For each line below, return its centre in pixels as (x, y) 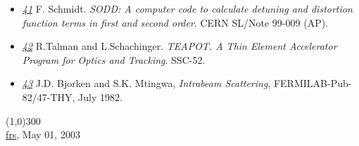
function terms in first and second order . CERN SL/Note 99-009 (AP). (175, 22)
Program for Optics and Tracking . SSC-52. (114, 59)
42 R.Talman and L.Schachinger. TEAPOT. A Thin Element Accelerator (179, 46)
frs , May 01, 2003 (43, 134)
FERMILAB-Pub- (313, 83)
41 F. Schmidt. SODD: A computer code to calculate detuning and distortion (187, 8)
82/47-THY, (49, 97)
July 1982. (100, 97)
